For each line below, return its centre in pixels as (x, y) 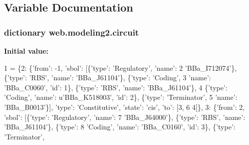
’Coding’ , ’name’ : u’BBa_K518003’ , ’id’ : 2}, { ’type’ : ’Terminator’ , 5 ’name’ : (121, 97)
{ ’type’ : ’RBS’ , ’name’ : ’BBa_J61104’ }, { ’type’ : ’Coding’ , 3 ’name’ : (107, 78)
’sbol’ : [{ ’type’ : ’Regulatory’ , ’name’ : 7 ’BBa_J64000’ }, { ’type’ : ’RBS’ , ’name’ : (125, 117)
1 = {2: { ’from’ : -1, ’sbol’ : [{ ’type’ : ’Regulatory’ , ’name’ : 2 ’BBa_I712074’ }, (120, 67)
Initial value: (26, 51)
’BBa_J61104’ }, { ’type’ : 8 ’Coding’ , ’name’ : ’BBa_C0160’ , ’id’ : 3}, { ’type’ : (120, 127)
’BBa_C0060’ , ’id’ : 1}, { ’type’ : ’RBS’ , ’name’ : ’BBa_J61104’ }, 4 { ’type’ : (116, 87)
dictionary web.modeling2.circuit (72, 32)
